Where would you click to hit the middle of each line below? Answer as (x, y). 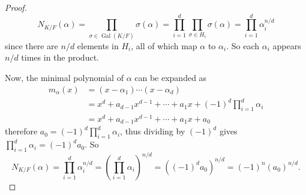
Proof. (16, 7)
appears (287, 45)
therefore (21, 131)
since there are (31, 45)
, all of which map (164, 45)
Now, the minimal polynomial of (64, 77)
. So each (243, 45)
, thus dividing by (153, 131)
